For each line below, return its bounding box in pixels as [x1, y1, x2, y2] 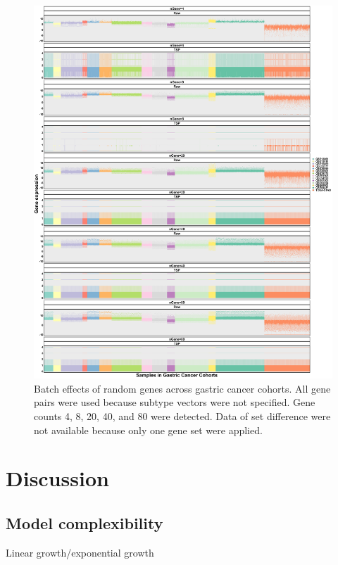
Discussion [6, 464, 109, 493]
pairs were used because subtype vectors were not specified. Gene [34, 395, 315, 410]
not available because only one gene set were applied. [34, 422, 263, 437]
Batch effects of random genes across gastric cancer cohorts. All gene [34, 381, 331, 395]
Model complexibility [6, 512, 163, 533]
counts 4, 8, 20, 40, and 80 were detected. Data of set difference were [34, 408, 331, 423]
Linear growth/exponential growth [6, 545, 154, 559]
